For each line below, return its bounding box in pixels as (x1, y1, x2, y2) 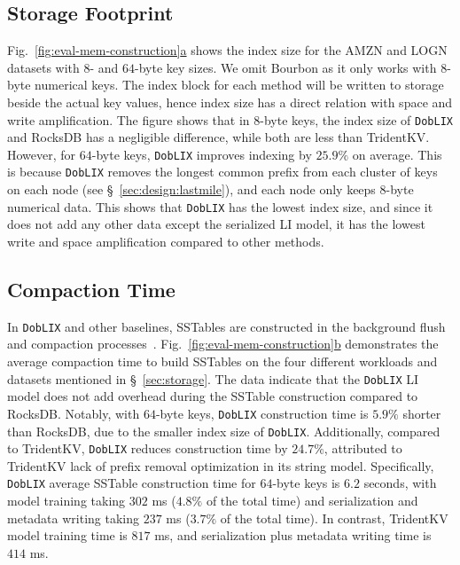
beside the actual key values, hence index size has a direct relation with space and (7, 92, 453, 111)
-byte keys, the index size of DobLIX (260, 110, 453, 129)
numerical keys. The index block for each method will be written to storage (35, 75, 444, 94)
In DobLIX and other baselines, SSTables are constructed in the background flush (7, 317, 446, 335)
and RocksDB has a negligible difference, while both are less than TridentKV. (7, 128, 430, 146)
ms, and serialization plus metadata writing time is (154, 526, 432, 545)
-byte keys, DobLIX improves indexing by (91, 145, 312, 163)
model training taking (7, 491, 126, 510)
